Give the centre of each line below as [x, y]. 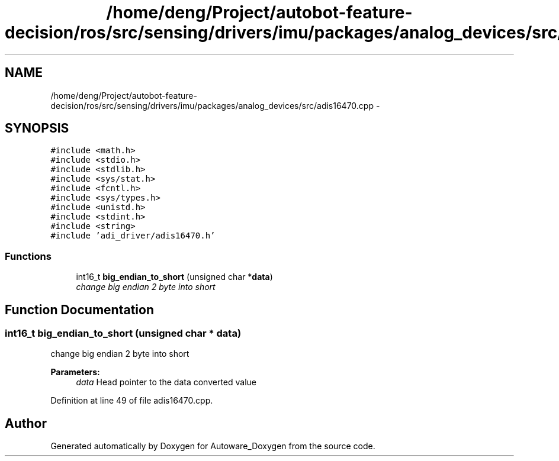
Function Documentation [79, 310]
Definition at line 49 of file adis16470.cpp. [132, 401]
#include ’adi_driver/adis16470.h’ [133, 236]
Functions [28, 256]
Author [26, 423]
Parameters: [75, 372]
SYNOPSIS [37, 128]
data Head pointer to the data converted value [166, 382]
